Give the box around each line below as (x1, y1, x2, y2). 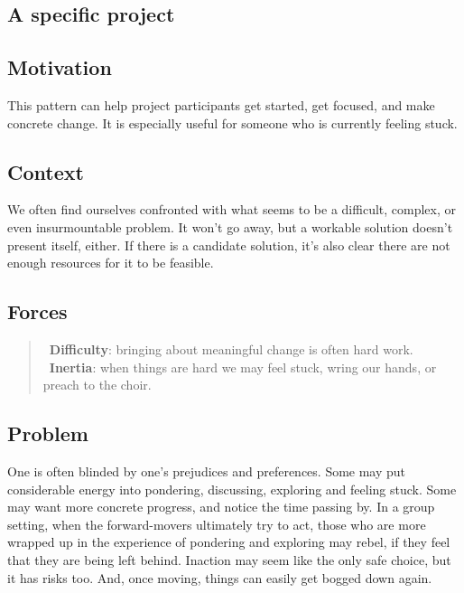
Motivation (7, 53, 112, 81)
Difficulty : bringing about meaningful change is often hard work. (49, 339, 413, 358)
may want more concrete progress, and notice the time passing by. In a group (7, 497, 435, 516)
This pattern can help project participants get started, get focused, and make (7, 95, 435, 114)
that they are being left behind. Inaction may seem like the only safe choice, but (7, 550, 451, 569)
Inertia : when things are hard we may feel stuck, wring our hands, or (49, 357, 437, 376)
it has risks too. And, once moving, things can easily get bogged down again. (7, 568, 432, 587)
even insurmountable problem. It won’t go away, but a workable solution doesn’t (7, 217, 453, 236)
